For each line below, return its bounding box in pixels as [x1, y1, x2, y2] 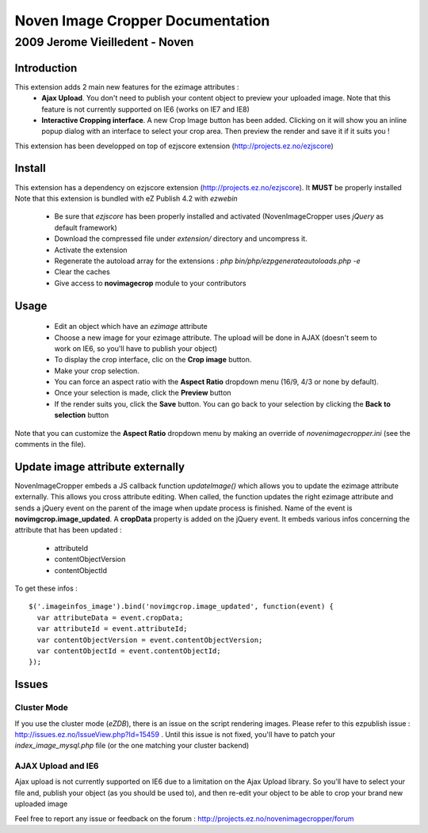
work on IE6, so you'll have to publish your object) [54, 343, 218, 353]
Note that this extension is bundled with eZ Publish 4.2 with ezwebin [14, 193, 238, 203]
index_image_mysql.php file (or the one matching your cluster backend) [14, 741, 250, 751]
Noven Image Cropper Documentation [14, 12, 270, 29]
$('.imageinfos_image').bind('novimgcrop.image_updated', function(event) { [29, 602, 334, 611]
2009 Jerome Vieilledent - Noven [14, 35, 194, 49]
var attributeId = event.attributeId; [36, 625, 188, 633]
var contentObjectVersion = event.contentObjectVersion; [36, 635, 263, 644]
